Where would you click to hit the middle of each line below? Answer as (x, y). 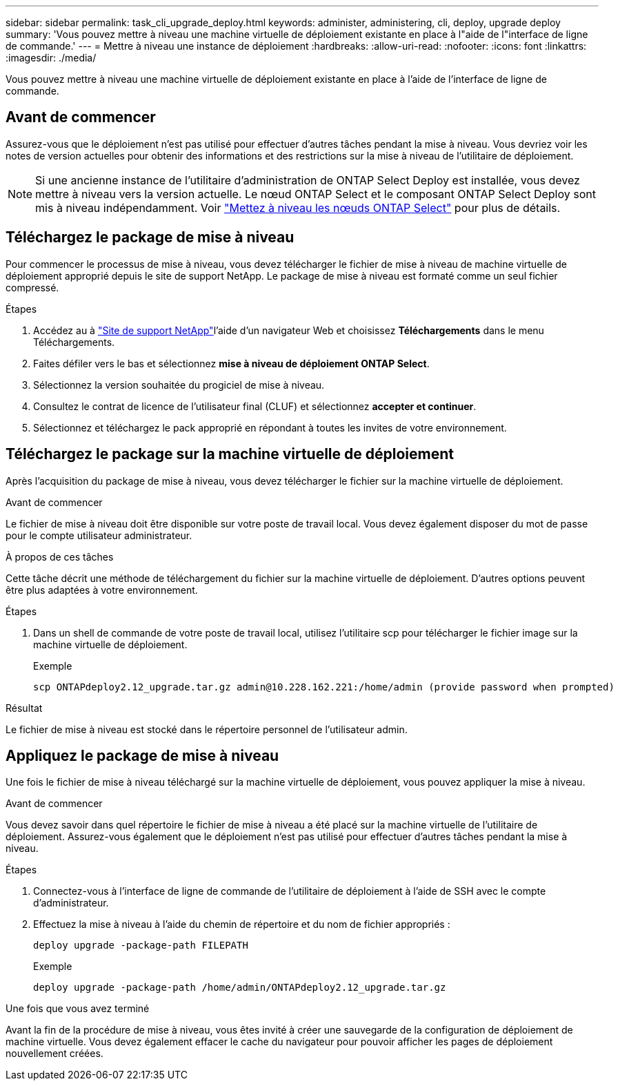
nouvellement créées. (54, 1054)
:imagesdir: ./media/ (51, 58)
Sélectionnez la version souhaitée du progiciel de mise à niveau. (179, 385)
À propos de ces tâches (60, 556)
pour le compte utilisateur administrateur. (99, 535)
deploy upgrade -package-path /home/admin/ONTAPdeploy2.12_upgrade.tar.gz (240, 988)
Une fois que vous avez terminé (78, 1009)
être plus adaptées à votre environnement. (102, 590)
